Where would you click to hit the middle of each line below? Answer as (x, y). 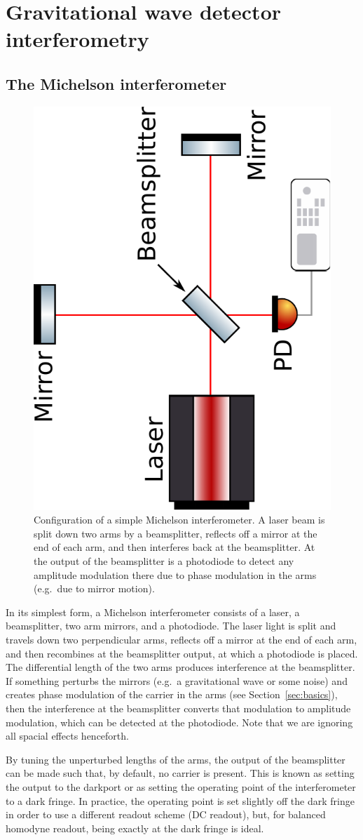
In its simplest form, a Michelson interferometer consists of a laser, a (153, 612)
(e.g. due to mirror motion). (94, 588)
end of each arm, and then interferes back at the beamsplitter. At (174, 547)
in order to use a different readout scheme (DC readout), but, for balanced (166, 814)
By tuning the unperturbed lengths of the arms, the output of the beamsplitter (176, 759)
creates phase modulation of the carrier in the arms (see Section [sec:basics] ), (172, 694)
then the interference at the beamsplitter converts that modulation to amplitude (178, 708)
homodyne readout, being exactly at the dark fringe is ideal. (135, 828)
